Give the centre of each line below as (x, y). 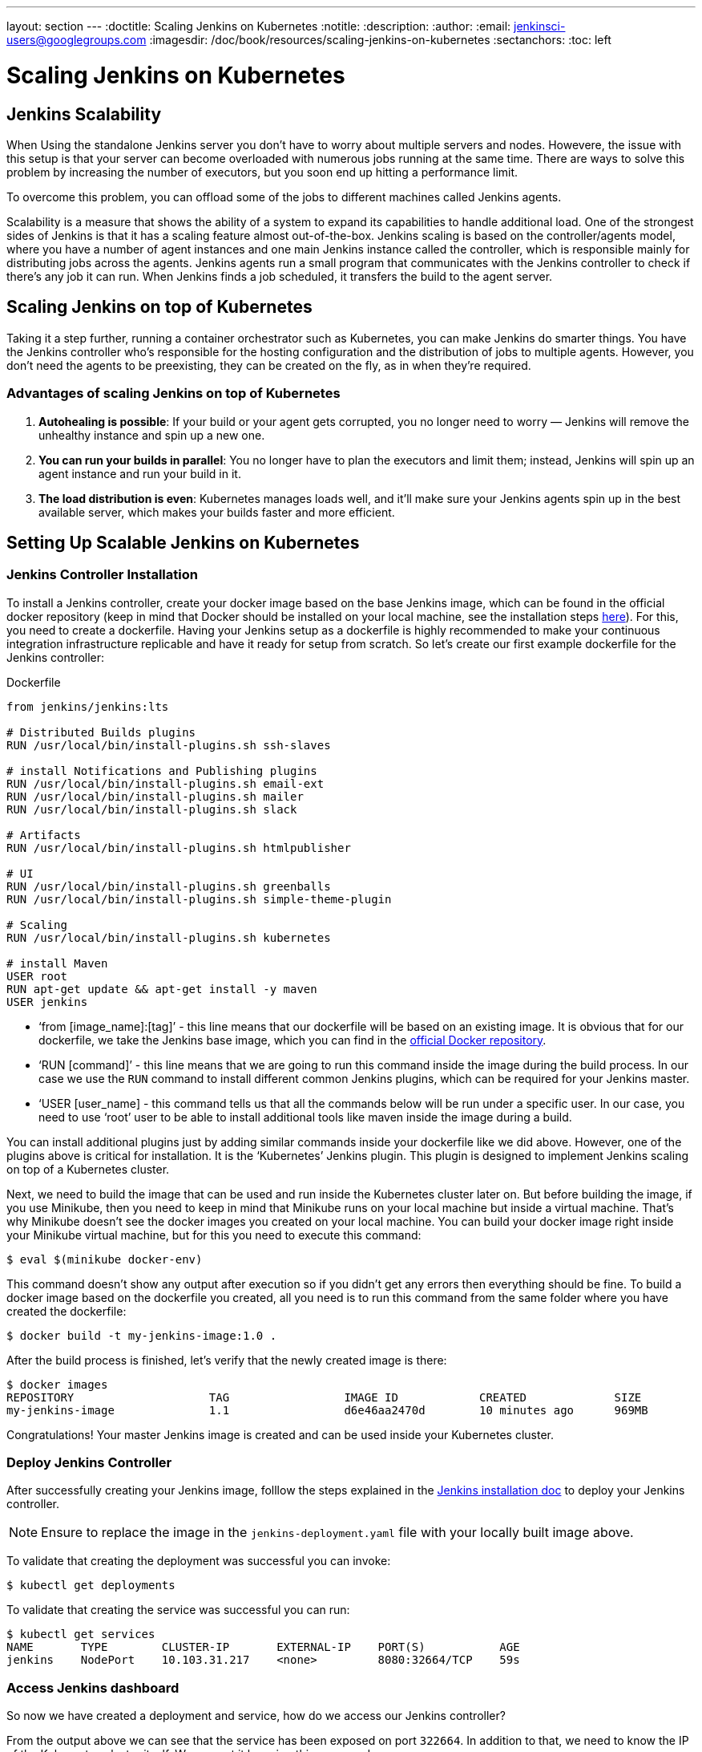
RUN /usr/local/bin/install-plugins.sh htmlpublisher (179, 848)
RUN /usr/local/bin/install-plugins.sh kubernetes (169, 937)
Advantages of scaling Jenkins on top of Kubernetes (173, 393)
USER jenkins (47, 1002)
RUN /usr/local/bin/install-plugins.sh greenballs (169, 886)
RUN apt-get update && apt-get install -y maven (162, 989)
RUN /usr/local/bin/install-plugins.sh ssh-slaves (169, 745)
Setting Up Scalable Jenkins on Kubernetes (183, 542)
